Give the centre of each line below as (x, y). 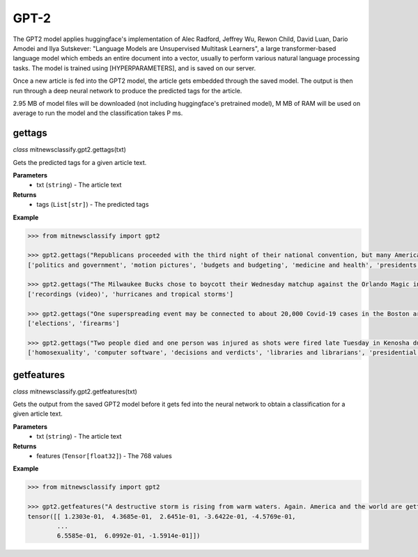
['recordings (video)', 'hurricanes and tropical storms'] (130, 294)
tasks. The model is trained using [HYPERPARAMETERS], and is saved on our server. (134, 68)
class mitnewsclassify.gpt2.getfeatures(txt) (75, 391)
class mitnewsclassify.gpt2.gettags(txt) (70, 150)
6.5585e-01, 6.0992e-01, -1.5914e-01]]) (129, 536)
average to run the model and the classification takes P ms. (98, 113)
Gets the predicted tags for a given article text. (80, 162)
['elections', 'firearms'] (73, 323)
